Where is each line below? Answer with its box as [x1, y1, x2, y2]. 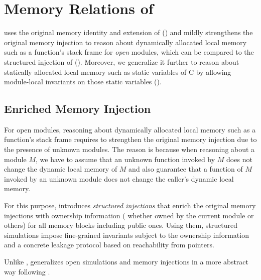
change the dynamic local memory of [4, 164, 117, 174]
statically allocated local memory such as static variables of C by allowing [4, 66, 231, 77]
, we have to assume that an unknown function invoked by [36, 154, 215, 164]
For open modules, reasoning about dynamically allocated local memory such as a [4, 124, 256, 134]
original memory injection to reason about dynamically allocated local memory [4, 37, 247, 47]
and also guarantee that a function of [128, 164, 243, 174]
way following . [4, 266, 50, 276]
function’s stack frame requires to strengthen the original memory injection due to [4, 134, 257, 145]
